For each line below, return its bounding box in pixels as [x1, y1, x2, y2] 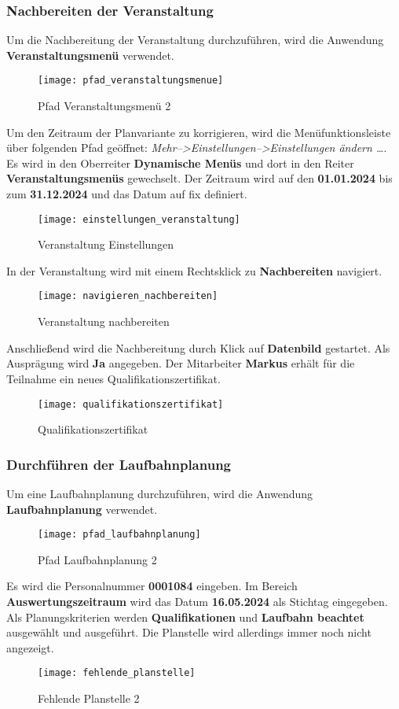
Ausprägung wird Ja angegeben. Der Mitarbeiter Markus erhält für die [6, 355, 355, 371]
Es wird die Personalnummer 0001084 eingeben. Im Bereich [6, 578, 298, 594]
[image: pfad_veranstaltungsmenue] [38, 75, 224, 87]
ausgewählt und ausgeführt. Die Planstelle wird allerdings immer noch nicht [6, 624, 372, 641]
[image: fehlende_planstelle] [38, 667, 196, 679]
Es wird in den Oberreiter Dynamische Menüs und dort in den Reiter [6, 154, 354, 171]
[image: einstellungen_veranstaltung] [38, 213, 240, 225]
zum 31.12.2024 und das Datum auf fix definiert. [6, 186, 247, 202]
